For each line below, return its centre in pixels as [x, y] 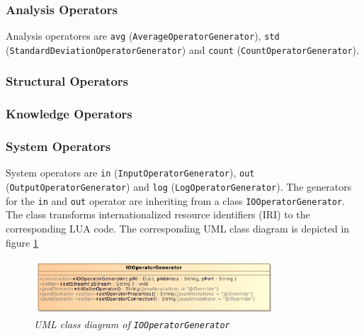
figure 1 [22, 242]
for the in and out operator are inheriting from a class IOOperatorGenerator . [176, 200]
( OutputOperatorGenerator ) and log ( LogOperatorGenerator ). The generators [179, 187]
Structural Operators [67, 81]
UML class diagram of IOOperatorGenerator [132, 324]
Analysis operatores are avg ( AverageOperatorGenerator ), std [143, 36]
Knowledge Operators [69, 114]
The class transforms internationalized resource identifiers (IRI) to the [158, 214]
